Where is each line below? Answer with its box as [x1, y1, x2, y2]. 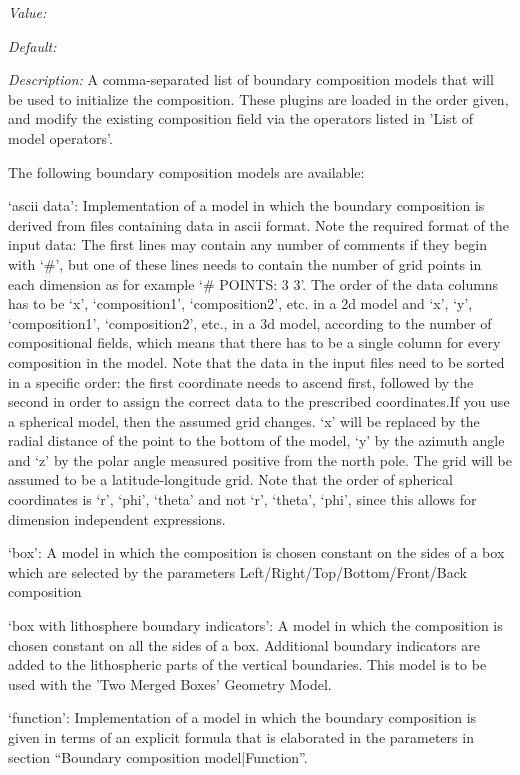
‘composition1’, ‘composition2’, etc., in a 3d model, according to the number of [8, 312, 492, 333]
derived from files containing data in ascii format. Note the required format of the [8, 214, 509, 235]
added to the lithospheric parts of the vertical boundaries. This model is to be [8, 654, 487, 675]
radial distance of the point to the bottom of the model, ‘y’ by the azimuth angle [8, 430, 505, 451]
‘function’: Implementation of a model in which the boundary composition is [8, 707, 477, 728]
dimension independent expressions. [8, 508, 226, 529]
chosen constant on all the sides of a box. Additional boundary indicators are [8, 634, 480, 655]
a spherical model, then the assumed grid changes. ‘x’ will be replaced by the [8, 410, 480, 431]
